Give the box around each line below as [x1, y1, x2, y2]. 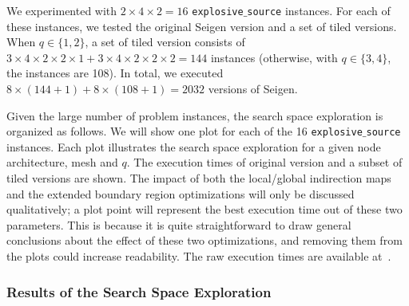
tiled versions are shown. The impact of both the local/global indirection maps [6, 170, 391, 186]
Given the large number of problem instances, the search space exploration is [6, 107, 383, 124]
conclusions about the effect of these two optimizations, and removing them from [6, 232, 403, 249]
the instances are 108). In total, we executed [6, 65, 224, 81]
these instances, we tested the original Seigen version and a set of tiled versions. [6, 18, 397, 34]
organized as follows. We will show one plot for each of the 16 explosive [6, 123, 363, 139]
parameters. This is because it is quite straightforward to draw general [6, 216, 351, 233]
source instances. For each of [247, 2, 391, 18]
